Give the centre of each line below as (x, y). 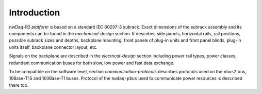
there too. (19, 85)
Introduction (34, 13)
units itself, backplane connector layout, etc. (53, 47)
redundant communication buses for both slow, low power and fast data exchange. (92, 63)
